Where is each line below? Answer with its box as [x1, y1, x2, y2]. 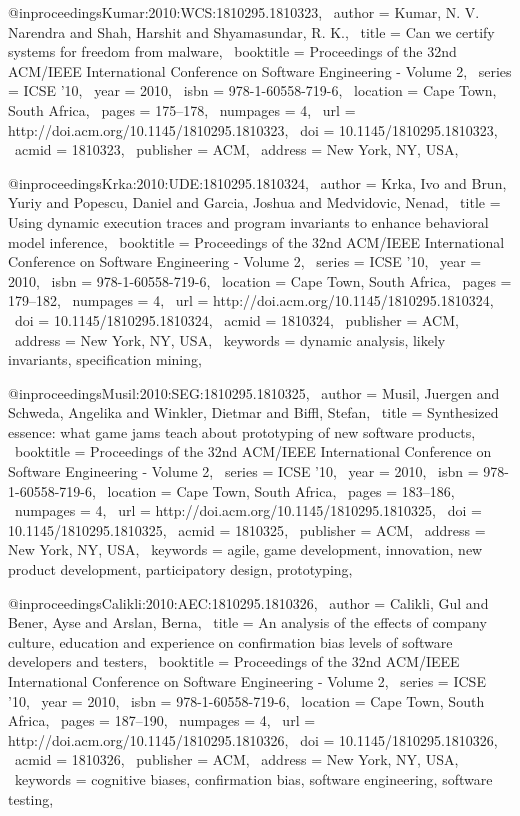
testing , [8, 788, 54, 809]
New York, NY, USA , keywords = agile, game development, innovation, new [8, 539, 483, 560]
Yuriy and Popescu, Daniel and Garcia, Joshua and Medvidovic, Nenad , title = [8, 192, 501, 213]
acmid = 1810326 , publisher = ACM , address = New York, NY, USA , [14, 749, 459, 770]
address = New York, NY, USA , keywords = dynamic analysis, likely [14, 329, 446, 350]
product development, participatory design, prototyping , [8, 559, 353, 580]
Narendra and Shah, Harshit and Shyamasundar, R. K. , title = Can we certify [8, 21, 495, 42]
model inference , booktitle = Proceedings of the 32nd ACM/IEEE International [8, 231, 505, 252]
